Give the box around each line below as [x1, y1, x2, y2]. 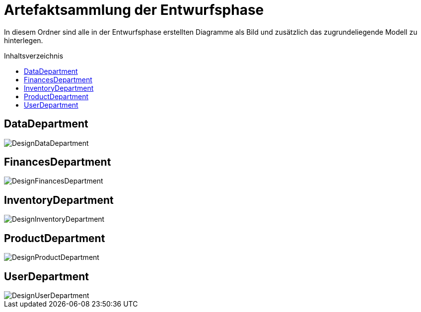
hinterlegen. [4, 36, 43, 45]
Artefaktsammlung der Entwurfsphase [4, 1, 264, 18]
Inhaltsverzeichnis [4, 51, 64, 60]
